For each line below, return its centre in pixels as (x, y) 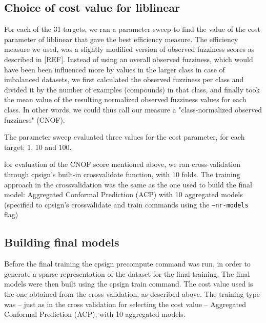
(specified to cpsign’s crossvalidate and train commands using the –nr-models (126, 204)
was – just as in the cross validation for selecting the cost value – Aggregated (125, 304)
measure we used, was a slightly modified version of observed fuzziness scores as (129, 49)
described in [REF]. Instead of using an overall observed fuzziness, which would (129, 59)
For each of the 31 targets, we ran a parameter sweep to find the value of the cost (132, 29)
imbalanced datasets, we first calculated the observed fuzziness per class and (124, 79)
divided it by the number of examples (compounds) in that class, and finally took (132, 89)
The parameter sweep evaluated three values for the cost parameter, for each (125, 137)
